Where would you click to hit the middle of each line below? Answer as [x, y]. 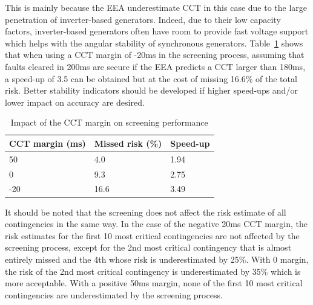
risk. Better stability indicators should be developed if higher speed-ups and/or [151, 90]
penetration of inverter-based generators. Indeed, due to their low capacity [143, 19]
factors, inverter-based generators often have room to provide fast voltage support [157, 31]
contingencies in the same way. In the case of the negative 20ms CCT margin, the [156, 224]
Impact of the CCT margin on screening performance [109, 122]
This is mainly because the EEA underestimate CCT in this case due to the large [156, 7]
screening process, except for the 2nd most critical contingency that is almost [148, 247]
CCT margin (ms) [48, 143]
